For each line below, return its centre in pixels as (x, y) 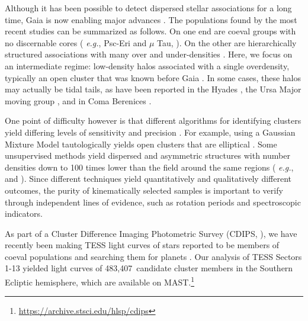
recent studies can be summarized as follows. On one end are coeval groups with (150, 31)
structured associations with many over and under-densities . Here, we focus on (149, 54)
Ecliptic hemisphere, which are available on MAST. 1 (100, 281)
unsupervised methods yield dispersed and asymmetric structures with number (147, 155)
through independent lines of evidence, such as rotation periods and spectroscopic (153, 202)
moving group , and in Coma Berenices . (78, 100)
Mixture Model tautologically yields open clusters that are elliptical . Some (141, 144)
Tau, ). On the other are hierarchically (227, 42)
